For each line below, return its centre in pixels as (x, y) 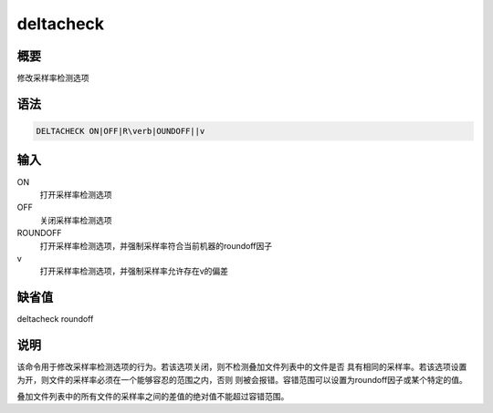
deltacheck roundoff (55, 319)
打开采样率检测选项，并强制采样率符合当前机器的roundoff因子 (156, 245)
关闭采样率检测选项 (76, 220)
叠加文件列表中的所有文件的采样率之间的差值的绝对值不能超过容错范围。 (153, 396)
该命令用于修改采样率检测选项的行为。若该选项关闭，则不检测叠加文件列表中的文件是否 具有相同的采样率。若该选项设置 (242, 367)
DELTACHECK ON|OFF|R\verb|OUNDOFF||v (121, 131)
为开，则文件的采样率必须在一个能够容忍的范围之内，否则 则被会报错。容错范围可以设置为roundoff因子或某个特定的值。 (242, 379)
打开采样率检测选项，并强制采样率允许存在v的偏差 (134, 271)
